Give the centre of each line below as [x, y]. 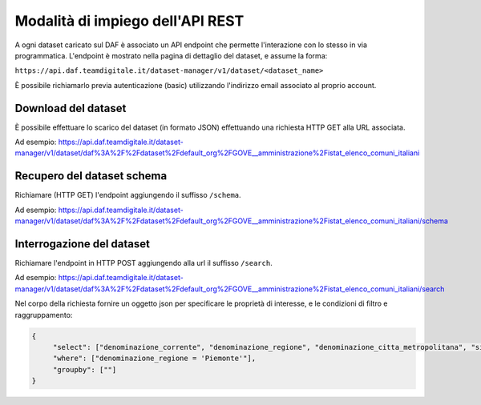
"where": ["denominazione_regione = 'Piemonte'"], [154, 359]
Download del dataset [71, 108]
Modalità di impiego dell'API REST [129, 21]
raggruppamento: [44, 315]
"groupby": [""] [85, 369]
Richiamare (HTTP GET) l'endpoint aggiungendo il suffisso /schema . [128, 195]
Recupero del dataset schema [91, 176]
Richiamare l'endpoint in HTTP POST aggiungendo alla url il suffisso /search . [143, 263]
